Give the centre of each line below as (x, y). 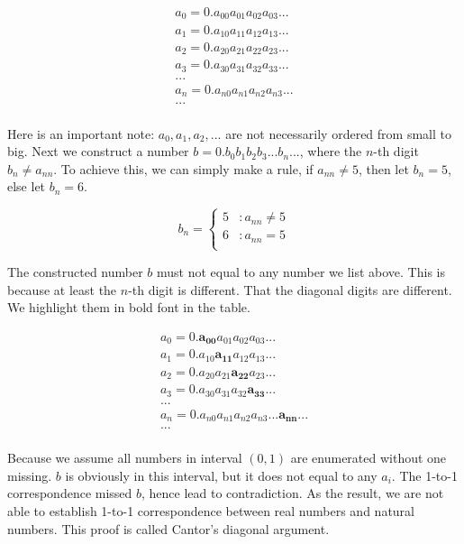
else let (27, 186)
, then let (383, 168)
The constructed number (75, 271)
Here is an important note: (81, 133)
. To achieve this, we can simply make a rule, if (183, 168)
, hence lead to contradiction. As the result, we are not (293, 493)
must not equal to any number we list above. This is (301, 271)
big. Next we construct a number (98, 151)
